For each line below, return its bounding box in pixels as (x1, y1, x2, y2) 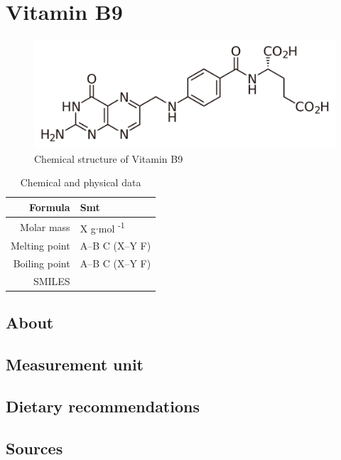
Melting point (11, 238, 70, 253)
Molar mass (20, 219, 70, 234)
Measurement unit (6, 353, 144, 375)
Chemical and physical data (20, 175, 141, 190)
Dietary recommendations (6, 395, 200, 417)
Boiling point (13, 256, 70, 271)
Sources (6, 437, 63, 459)
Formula (28, 199, 70, 214)
